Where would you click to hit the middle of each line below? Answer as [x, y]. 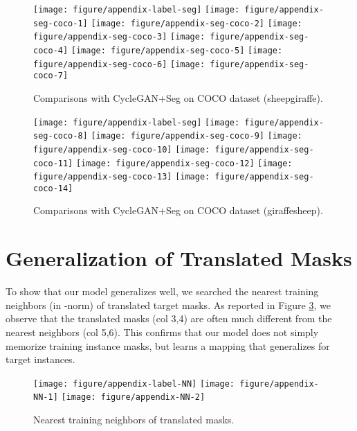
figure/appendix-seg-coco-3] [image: [119, 37]
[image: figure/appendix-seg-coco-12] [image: [184, 163]
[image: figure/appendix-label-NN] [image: [134, 384]
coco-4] [51, 50]
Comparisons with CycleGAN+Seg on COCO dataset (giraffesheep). [178, 210]
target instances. [40, 359]
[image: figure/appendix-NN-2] [133, 397]
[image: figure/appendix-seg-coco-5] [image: [177, 50]
